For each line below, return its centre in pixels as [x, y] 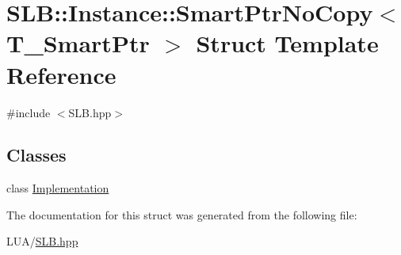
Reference [61, 74]
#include [29, 112]
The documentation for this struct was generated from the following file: [182, 214]
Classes [36, 155]
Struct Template [287, 43]
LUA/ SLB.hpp [42, 241]
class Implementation [58, 188]
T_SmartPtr [78, 43]
